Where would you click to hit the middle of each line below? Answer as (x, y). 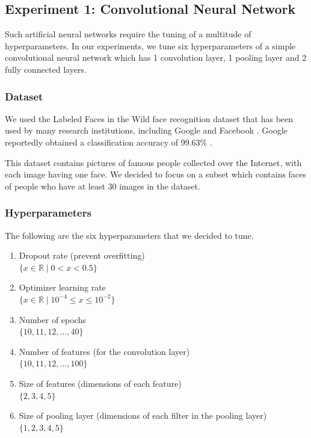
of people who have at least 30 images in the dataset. (103, 186)
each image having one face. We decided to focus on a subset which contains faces (155, 174)
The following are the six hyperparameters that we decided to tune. (129, 235)
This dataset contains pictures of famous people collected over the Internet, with (153, 162)
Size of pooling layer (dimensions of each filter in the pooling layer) (143, 415)
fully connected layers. (46, 69)
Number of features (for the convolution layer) (104, 351)
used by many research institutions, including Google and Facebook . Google (146, 130)
